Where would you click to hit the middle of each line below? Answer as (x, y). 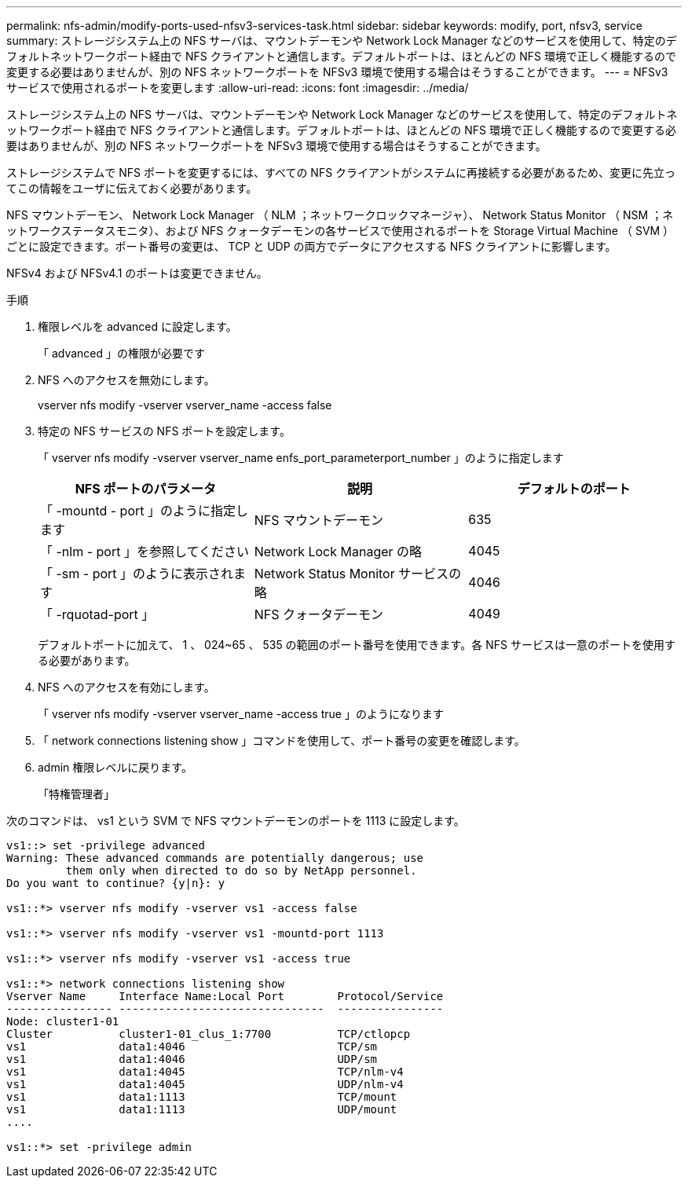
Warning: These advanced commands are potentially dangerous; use (215, 858)
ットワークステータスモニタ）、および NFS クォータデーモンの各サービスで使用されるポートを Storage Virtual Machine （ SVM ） (340, 231)
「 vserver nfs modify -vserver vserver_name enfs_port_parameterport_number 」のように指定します (301, 458)
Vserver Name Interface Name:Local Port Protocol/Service (225, 996)
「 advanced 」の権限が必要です (122, 353)
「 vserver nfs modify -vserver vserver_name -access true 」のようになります (241, 714)
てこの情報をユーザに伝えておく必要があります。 (132, 188)
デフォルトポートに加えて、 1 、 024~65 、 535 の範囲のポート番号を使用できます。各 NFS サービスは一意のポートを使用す (357, 645)
